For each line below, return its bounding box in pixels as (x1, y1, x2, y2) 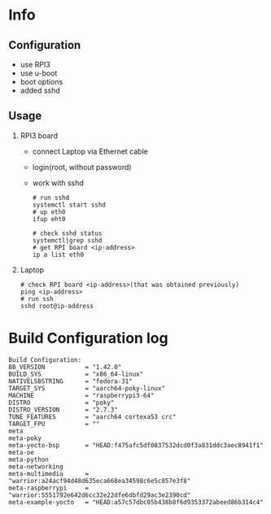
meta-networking (8, 462, 63, 471)
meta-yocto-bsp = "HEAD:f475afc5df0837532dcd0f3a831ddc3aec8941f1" (8, 441, 264, 449)
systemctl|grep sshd (32, 236, 103, 245)
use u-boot (20, 68, 58, 78)
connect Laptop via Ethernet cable (32, 146, 148, 156)
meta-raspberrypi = (8, 484, 90, 492)
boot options (20, 77, 63, 86)
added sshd (20, 85, 61, 95)
